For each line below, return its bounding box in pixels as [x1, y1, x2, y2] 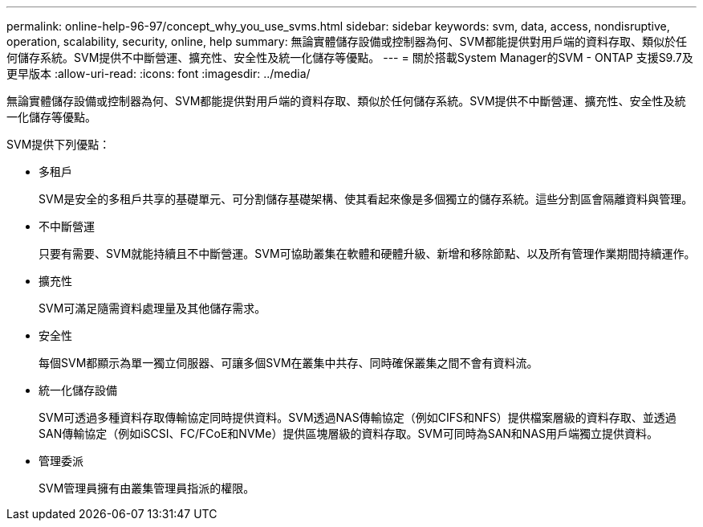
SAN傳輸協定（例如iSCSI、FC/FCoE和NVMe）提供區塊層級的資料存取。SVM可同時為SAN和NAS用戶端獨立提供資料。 [39, 427, 659, 440]
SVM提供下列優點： [6, 137, 111, 151]
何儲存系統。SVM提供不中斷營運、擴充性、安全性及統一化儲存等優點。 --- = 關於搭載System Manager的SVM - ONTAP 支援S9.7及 [6, 51, 693, 64]
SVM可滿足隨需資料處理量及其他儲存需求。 [39, 301, 266, 315]
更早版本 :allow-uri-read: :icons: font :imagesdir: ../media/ [6, 67, 311, 80]
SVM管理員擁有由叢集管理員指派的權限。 [39, 481, 255, 495]
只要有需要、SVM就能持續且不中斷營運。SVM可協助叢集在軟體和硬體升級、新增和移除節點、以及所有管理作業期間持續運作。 [39, 247, 696, 260]
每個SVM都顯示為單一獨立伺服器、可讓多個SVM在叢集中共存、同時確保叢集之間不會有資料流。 [39, 356, 538, 370]
